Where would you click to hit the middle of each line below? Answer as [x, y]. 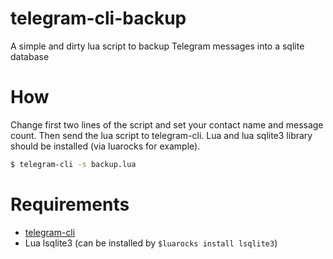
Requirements [70, 204]
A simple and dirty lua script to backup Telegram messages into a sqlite [157, 46]
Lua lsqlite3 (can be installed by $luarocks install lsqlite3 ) [151, 243]
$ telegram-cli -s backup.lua [73, 164]
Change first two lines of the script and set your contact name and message [167, 124]
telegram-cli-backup [98, 18]
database [30, 56]
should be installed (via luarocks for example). [105, 146]
